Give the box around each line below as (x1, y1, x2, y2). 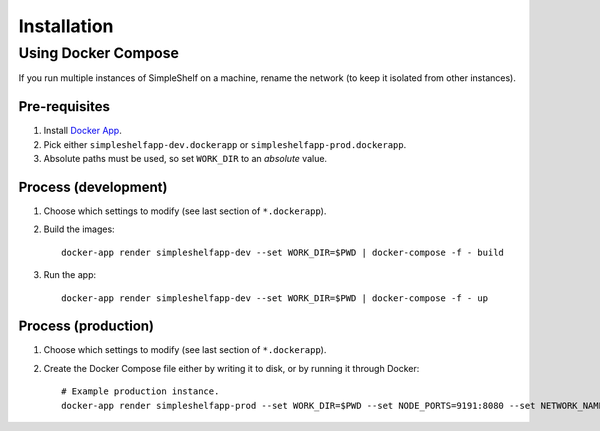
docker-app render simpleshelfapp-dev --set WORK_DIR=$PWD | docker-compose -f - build (61, 246, 505, 258)
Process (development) (18, 178, 168, 195)
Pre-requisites (18, 98, 110, 115)
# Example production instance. (61, 386, 220, 397)
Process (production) (18, 318, 155, 335)
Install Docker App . (43, 125, 122, 137)
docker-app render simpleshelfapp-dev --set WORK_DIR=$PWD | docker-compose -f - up (61, 292, 489, 304)
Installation (18, 15, 114, 37)
